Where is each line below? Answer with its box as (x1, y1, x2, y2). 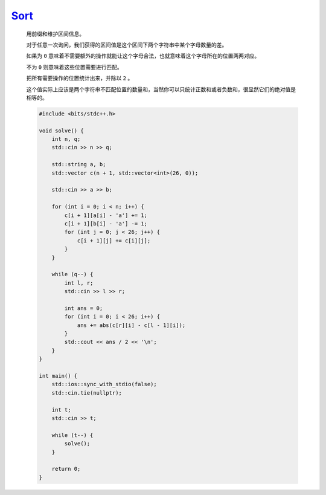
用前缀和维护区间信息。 (26, 30, 85, 37)
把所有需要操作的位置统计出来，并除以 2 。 (26, 74, 133, 82)
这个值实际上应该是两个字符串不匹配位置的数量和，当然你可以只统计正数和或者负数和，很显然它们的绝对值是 (26, 85, 296, 93)
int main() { (39, 372, 78, 379)
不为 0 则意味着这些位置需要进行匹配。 (26, 63, 123, 71)
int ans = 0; (64, 305, 103, 311)
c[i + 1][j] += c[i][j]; (77, 237, 151, 244)
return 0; (51, 465, 81, 473)
